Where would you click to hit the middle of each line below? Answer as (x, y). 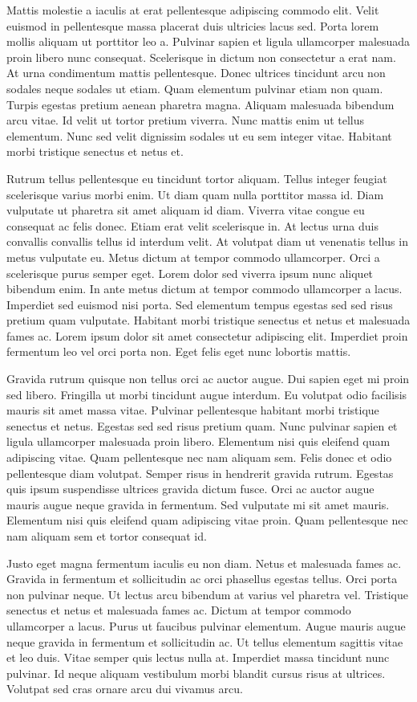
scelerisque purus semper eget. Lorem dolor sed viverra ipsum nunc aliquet (190, 273)
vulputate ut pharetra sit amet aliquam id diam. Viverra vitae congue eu (186, 210)
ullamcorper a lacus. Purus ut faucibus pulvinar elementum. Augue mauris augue (206, 625)
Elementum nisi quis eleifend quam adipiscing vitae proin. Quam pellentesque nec (207, 520)
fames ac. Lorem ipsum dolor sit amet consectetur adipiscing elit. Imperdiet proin (207, 335)
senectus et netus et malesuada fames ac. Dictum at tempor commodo (179, 610)
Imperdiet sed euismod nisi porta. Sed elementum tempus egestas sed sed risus (200, 304)
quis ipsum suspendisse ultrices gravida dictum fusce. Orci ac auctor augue (190, 489)
